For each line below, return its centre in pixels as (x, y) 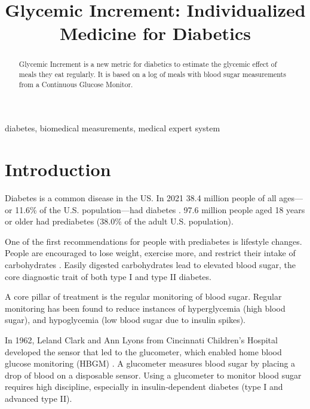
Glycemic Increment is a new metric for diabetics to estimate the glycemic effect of (148, 64)
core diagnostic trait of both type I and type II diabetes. (108, 276)
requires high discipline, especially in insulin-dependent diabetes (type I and (144, 387)
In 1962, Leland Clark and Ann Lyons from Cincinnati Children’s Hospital (141, 339)
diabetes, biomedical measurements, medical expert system (113, 128)
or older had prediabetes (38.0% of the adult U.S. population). (119, 221)
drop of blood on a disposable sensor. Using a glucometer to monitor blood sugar (153, 375)
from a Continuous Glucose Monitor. (76, 84)
